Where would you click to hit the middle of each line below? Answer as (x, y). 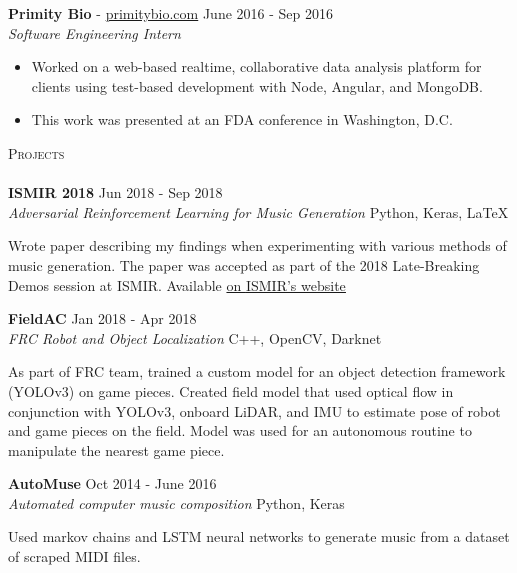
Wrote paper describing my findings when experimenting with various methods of (257, 245)
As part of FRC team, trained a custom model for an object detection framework (257, 371)
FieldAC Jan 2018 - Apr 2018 (102, 318)
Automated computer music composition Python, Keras (176, 502)
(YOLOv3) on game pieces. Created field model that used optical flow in (231, 390)
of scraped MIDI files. (74, 556)
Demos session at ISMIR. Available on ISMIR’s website (177, 284)
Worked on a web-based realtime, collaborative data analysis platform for (256, 66)
